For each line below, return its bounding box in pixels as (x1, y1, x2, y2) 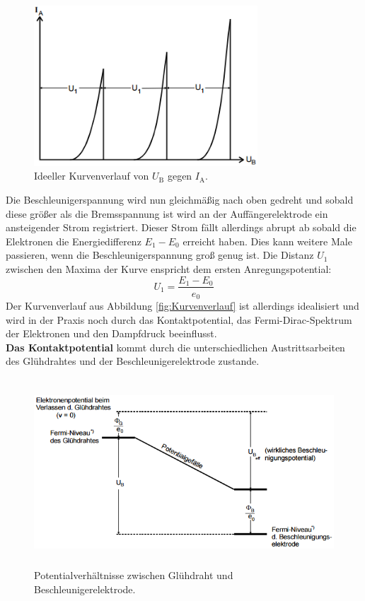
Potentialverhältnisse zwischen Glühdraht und (34, 568, 233, 583)
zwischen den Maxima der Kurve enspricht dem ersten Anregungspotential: (6, 261, 332, 276)
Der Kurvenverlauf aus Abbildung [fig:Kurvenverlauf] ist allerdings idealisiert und (6, 298, 359, 313)
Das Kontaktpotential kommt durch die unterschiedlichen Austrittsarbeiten (6, 339, 345, 354)
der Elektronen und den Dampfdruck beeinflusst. (6, 326, 217, 341)
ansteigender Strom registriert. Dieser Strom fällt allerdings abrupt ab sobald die (6, 220, 357, 235)
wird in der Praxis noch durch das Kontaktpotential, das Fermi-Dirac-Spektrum (6, 312, 352, 327)
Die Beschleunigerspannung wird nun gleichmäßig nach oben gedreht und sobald (6, 192, 354, 206)
